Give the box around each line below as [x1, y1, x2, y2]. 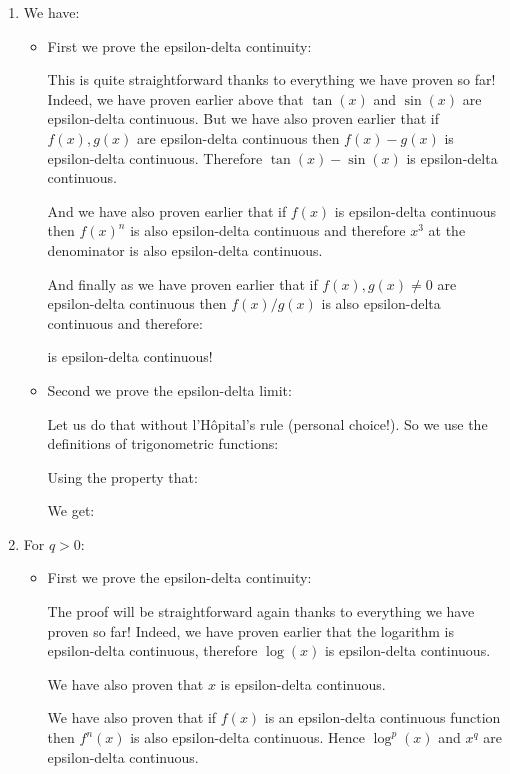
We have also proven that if [47, 707, 217, 728]
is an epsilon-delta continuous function [264, 707, 501, 728]
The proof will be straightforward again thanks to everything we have [47, 601, 475, 622]
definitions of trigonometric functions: [47, 433, 279, 454]
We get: [47, 500, 95, 521]
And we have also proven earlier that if [47, 200, 287, 221]
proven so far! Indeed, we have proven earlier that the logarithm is [47, 620, 454, 641]
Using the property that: [47, 466, 198, 487]
